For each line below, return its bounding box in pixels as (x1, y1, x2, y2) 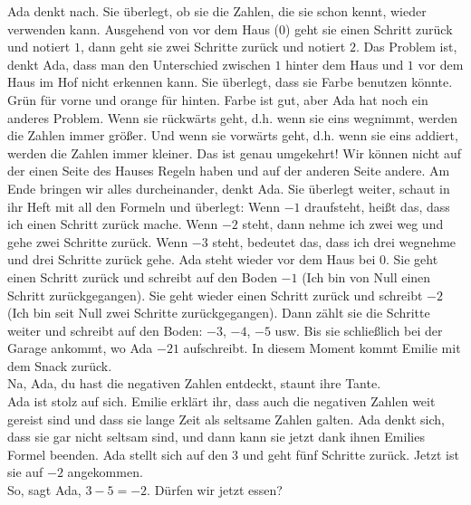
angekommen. (67, 462, 143, 481)
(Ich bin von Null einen (302, 267, 431, 286)
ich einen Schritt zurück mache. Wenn (7, 214, 218, 233)
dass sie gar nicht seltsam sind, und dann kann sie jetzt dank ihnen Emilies (7, 427, 425, 446)
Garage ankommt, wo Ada (7, 338, 153, 357)
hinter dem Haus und (285, 54, 404, 73)
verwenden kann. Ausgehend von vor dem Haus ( (7, 19, 280, 38)
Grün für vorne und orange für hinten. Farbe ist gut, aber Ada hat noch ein (7, 90, 428, 109)
